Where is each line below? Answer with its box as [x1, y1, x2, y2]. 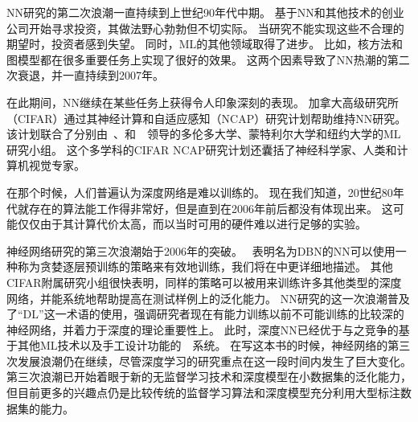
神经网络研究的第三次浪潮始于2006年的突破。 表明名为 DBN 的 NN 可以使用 [6, 242, 395, 259]
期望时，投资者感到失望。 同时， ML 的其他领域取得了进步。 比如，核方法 [6, 35, 391, 52]
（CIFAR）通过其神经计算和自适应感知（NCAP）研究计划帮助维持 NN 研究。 [6, 109, 407, 126]
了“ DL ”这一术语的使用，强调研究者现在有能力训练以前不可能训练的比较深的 [6, 305, 404, 322]
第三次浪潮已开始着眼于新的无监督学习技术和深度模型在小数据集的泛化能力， [6, 368, 412, 385]
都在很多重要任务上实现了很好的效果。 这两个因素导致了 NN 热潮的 [40, 51, 387, 68]
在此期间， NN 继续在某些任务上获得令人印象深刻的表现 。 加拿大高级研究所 [6, 93, 399, 110]
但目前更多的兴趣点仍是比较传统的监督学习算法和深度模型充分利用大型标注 [6, 384, 400, 401]
